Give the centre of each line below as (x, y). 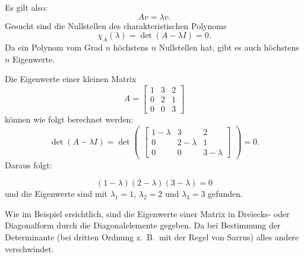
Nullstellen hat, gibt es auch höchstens (229, 47)
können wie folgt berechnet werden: (69, 119)
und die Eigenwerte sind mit (56, 194)
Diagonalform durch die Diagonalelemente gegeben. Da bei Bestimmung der (143, 225)
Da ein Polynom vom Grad (54, 47)
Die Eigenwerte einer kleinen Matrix (71, 79)
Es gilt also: (26, 7)
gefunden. (225, 194)
